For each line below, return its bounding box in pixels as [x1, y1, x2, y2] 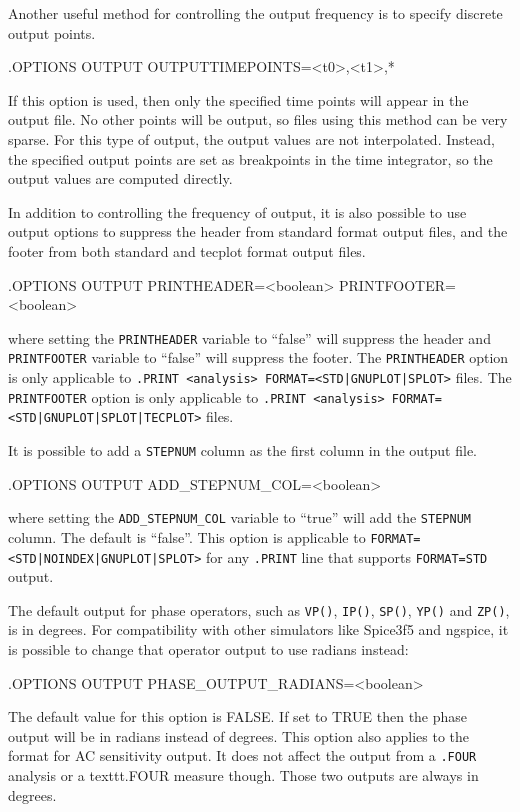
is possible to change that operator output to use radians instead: [8, 639, 409, 660]
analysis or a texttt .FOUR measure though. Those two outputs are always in [8, 765, 479, 786]
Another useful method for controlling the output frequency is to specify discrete [8, 3, 503, 23]
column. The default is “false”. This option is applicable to [8, 526, 366, 547]
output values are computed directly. [8, 168, 233, 189]
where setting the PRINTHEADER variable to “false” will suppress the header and [8, 327, 491, 348]
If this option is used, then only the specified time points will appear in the [8, 89, 469, 110]
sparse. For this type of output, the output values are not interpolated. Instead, [8, 128, 495, 149]
